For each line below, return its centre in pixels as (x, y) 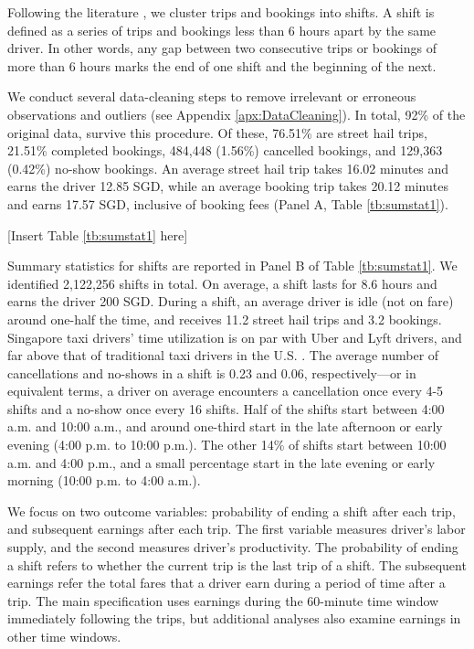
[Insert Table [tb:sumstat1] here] (98, 234)
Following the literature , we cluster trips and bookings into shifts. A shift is (221, 12)
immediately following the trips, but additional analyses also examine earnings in (234, 618)
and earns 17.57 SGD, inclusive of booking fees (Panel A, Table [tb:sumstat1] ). (228, 203)
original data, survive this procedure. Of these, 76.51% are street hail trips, (217, 132)
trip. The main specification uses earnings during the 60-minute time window (223, 600)
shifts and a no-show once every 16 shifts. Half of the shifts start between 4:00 (226, 408)
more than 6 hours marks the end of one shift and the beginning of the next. (222, 65)
